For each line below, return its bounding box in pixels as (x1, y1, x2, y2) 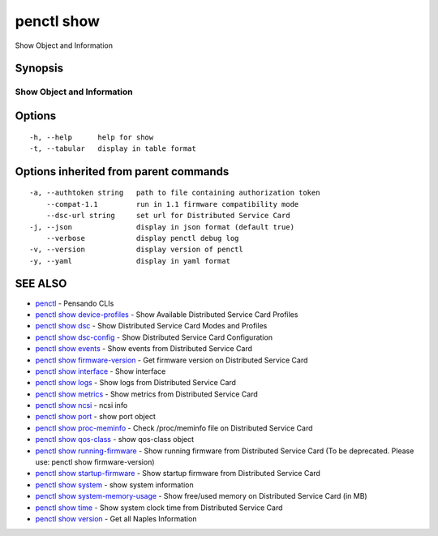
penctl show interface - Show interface (35, 366, 166, 376)
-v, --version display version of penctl (29, 245, 243, 255)
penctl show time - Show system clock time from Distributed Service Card (35, 503, 283, 512)
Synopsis (15, 62, 64, 75)
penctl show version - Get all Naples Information (35, 514, 197, 523)
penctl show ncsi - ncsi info (35, 401, 128, 410)
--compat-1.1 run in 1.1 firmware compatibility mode (45, 199, 299, 208)
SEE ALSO (15, 277, 67, 291)
